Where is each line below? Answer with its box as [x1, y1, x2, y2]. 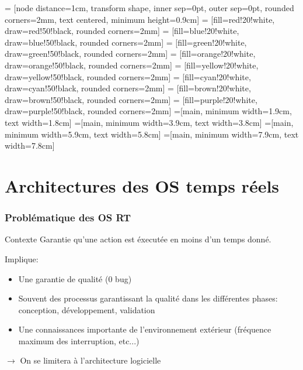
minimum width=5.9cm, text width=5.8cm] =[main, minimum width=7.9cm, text [5, 128, 299, 140]
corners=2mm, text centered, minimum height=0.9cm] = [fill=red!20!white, [5, 13, 275, 25]
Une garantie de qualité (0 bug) [18, 272, 132, 285]
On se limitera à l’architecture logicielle [20, 354, 161, 366]
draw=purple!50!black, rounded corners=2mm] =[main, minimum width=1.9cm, [5, 105, 292, 117]
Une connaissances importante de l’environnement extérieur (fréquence [18, 323, 271, 335]
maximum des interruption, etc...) [18, 334, 140, 347]
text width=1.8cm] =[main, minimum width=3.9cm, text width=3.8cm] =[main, [5, 116, 294, 128]
